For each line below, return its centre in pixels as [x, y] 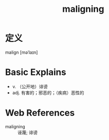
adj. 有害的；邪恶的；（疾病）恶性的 [48, 93]
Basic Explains [36, 72]
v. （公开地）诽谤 [30, 86]
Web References [40, 113]
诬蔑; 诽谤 [28, 132]
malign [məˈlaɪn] [22, 52]
